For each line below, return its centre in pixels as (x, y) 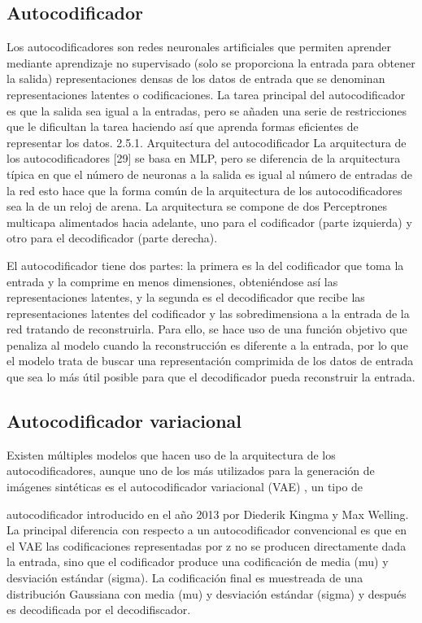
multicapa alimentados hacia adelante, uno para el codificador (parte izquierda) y (209, 222)
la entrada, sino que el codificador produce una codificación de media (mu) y (198, 562)
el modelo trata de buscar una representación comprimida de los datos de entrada (210, 361)
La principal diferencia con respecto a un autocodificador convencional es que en (207, 530)
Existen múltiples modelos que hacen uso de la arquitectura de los (171, 454)
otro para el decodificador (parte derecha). (112, 238)
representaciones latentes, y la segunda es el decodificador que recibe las (186, 297)
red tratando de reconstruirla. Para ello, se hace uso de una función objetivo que (207, 329)
